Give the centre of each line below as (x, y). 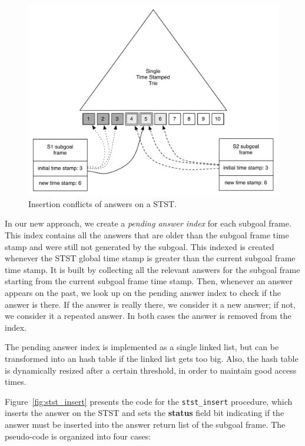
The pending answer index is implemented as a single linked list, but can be (142, 347)
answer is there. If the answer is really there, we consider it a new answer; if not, (150, 304)
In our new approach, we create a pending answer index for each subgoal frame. (148, 223)
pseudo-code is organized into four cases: (78, 436)
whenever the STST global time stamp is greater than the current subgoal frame (150, 258)
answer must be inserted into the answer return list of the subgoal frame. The (145, 424)
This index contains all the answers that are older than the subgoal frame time (147, 234)
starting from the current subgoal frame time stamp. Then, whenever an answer (149, 281)
